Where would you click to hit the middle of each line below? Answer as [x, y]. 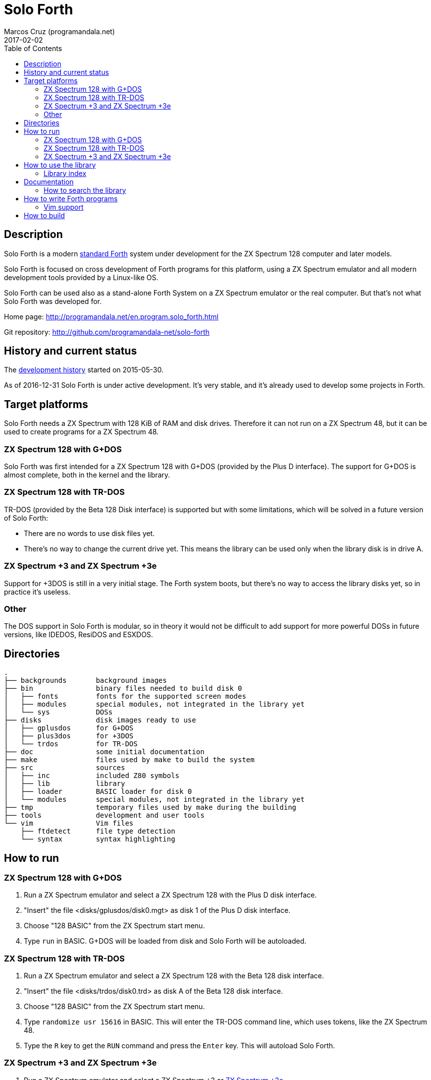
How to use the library [60, 165]
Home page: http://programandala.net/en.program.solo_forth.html [111, 316]
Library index [65, 173]
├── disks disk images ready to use [100, 720]
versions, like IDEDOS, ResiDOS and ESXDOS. [79, 635]
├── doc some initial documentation [104, 752]
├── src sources [65, 768]
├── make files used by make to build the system [129, 760]
